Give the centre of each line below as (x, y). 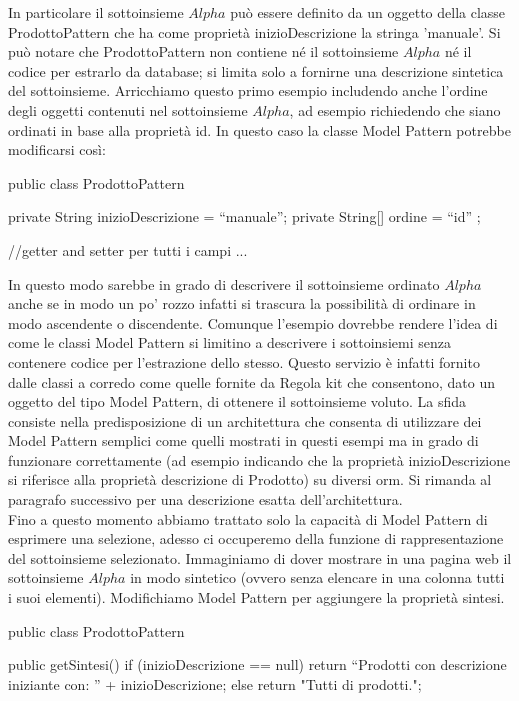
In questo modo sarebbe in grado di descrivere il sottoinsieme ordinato (224, 283)
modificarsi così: (57, 149)
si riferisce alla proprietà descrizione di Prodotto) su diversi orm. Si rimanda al (250, 479)
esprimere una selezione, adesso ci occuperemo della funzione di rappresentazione (256, 538)
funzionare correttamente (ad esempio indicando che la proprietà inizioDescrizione (259, 459)
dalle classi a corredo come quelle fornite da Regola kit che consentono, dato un (252, 381)
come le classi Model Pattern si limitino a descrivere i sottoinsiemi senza (229, 342)
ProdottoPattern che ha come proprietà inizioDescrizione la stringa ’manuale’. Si (254, 31)
